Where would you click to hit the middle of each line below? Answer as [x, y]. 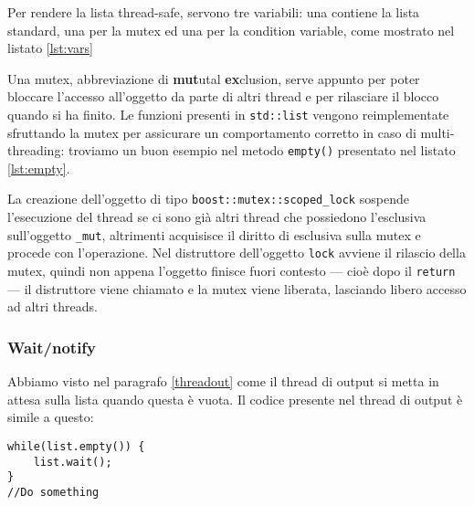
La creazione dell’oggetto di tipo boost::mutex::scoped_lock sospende [208, 199]
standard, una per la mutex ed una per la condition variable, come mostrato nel [231, 30]
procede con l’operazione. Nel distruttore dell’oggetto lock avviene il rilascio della [237, 253]
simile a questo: [51, 417]
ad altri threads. [53, 306]
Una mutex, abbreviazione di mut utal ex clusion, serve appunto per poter [214, 78]
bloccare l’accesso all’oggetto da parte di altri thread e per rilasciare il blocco [223, 96]
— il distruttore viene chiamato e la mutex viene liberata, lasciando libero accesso [237, 288]
